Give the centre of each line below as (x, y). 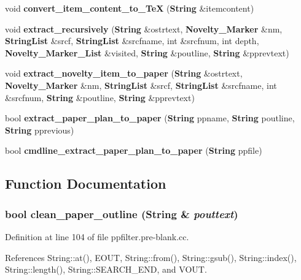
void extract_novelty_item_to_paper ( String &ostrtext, (124, 73)
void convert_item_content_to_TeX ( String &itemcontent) (130, 8)
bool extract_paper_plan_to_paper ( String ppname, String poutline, (150, 118)
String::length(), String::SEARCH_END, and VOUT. (106, 269)
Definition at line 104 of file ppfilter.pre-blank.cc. (97, 236)
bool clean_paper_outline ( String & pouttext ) (122, 214)
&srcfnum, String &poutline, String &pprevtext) (100, 97)
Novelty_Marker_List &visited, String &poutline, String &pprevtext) (147, 52)
